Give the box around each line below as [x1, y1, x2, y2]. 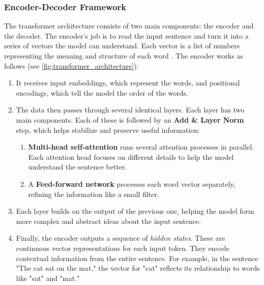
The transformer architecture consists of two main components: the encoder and [4, 20, 254, 31]
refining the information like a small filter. [28, 188, 159, 199]
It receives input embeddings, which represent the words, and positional [16, 77, 240, 88]
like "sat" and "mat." [16, 272, 80, 283]
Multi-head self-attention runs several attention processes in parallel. [28, 141, 254, 152]
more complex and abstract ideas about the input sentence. [16, 215, 201, 226]
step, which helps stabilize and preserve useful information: [16, 124, 200, 135]
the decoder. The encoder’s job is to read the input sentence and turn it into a [4, 30, 249, 41]
